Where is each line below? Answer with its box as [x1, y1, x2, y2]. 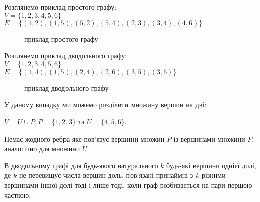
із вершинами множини [173, 133, 245, 144]
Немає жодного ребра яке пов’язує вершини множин [4, 133, 165, 144]
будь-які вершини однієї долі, [166, 160, 256, 170]
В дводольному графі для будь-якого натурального [4, 160, 158, 170]
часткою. [4, 189, 31, 200]
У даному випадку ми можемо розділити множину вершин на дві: [4, 99, 207, 110]
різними [201, 170, 226, 180]
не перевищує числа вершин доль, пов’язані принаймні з [19, 170, 193, 180]
